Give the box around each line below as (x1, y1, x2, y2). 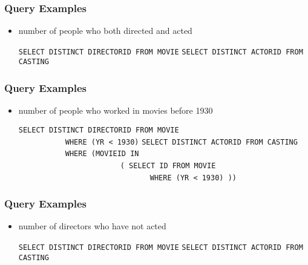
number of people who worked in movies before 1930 (18, 104, 213, 117)
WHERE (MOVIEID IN (65, 149, 139, 159)
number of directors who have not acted (18, 220, 166, 232)
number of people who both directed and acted (18, 24, 192, 37)
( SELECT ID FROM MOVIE (120, 161, 216, 170)
